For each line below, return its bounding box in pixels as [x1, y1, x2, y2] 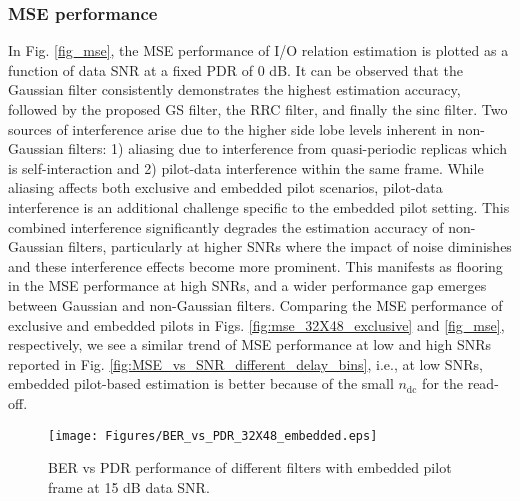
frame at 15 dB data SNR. [48, 476, 210, 497]
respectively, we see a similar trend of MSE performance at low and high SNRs [8, 334, 492, 355]
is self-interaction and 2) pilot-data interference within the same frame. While [8, 157, 484, 178]
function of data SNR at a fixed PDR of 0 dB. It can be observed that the [8, 59, 463, 80]
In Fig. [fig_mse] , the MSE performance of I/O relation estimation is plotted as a [8, 40, 509, 61]
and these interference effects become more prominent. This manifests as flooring [8, 255, 503, 276]
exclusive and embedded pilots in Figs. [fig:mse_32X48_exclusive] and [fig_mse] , [8, 314, 505, 335]
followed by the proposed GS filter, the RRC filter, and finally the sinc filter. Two [8, 99, 508, 119]
